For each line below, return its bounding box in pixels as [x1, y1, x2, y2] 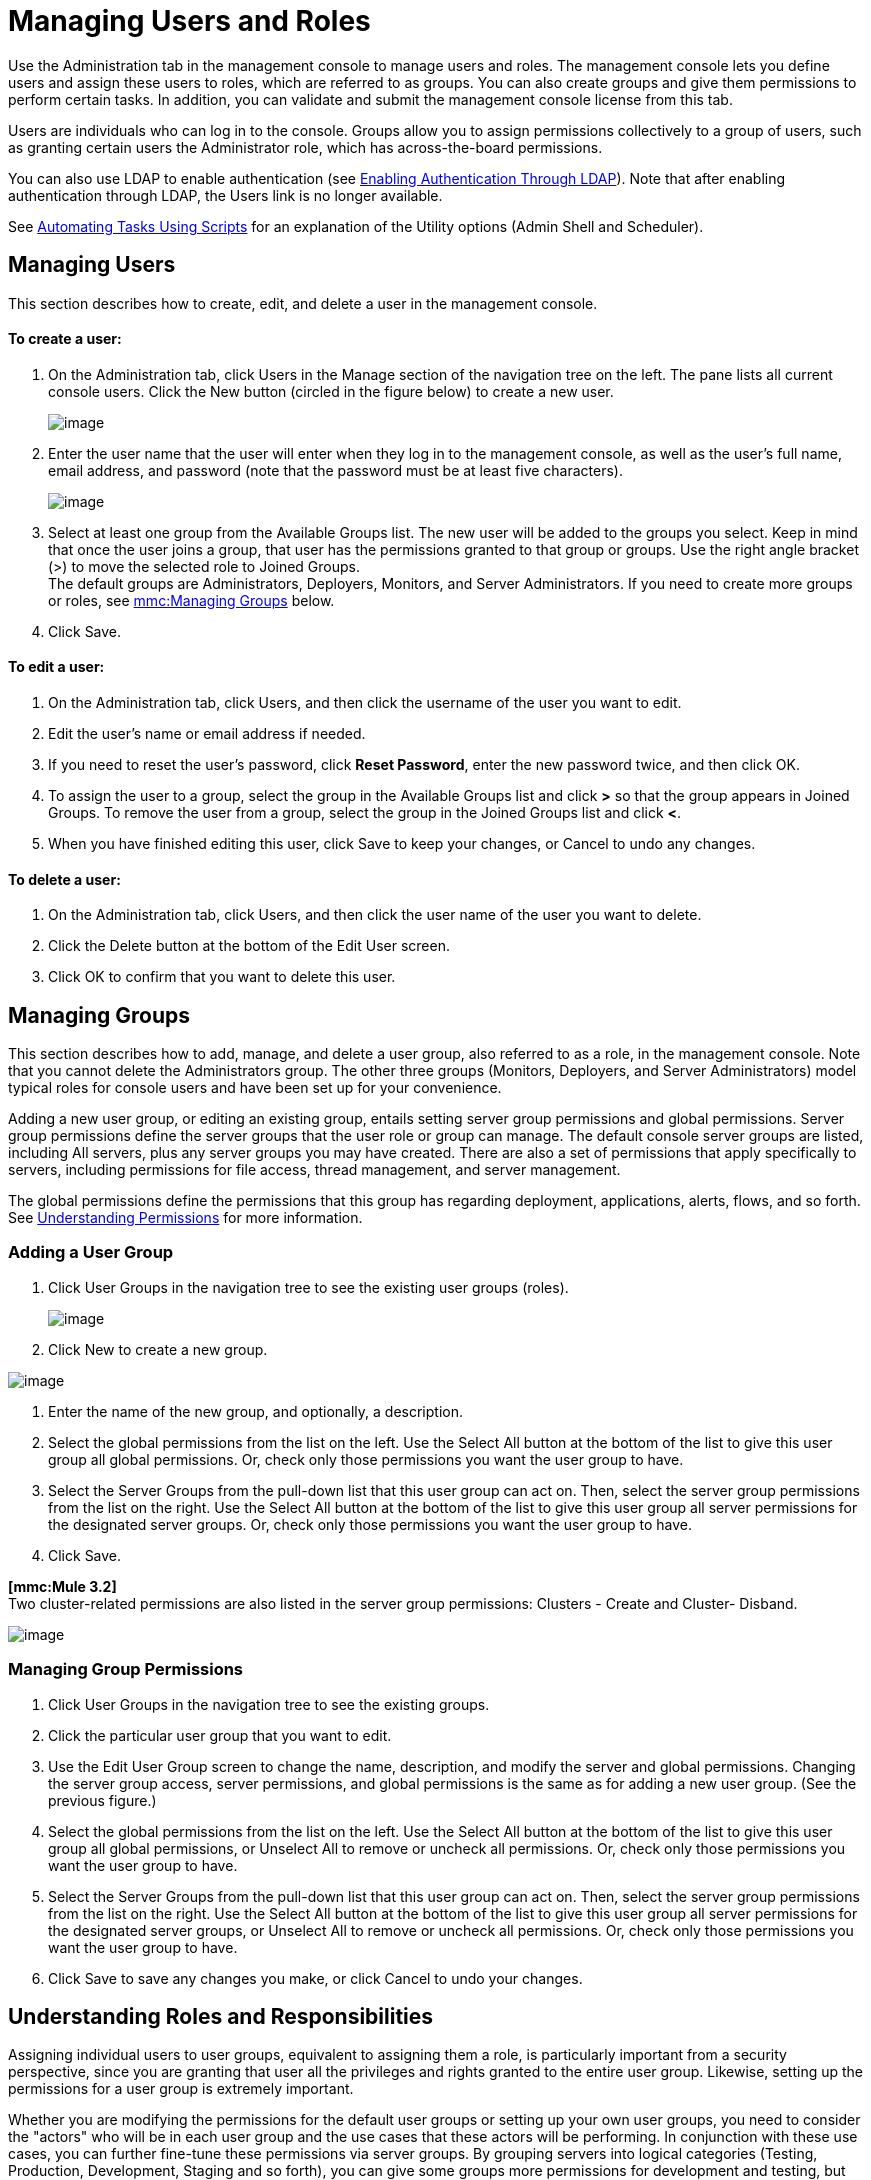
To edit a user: [8, 658, 105, 676]
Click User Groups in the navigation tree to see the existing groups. [48, 1695, 490, 1713]
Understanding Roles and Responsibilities [8, 2004, 434, 2030]
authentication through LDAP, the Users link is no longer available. [8, 186, 443, 204]
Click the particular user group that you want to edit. [48, 1726, 392, 1744]
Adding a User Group [8, 1242, 174, 1263]
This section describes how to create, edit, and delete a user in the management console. [8, 294, 598, 312]
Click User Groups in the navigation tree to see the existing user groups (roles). [48, 1278, 569, 1296]
